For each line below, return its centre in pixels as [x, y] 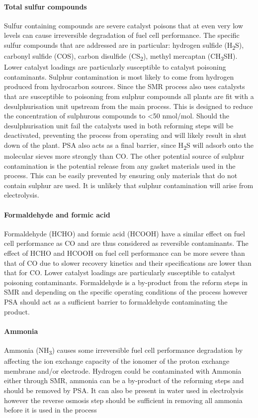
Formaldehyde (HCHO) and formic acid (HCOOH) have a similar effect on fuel [125, 233]
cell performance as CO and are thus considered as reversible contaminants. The [126, 243]
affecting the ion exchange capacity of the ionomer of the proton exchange [117, 361]
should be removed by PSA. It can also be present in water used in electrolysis [124, 390]
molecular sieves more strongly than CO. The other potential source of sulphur [124, 156]
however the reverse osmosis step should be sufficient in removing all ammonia [123, 400]
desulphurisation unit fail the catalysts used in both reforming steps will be [119, 125]
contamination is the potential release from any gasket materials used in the [120, 165]
